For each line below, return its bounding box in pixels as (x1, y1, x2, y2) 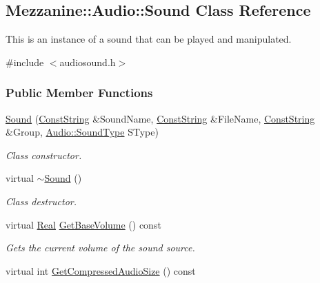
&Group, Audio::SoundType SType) (6, 125, 159, 139)
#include (6, 54, 44, 69)
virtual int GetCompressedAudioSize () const (6, 263, 196, 277)
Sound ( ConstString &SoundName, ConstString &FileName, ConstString (6, 111, 315, 125)
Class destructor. (6, 193, 77, 208)
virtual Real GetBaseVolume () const (6, 217, 161, 231)
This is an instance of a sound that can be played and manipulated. (6, 32, 292, 46)
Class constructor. (6, 147, 82, 162)
